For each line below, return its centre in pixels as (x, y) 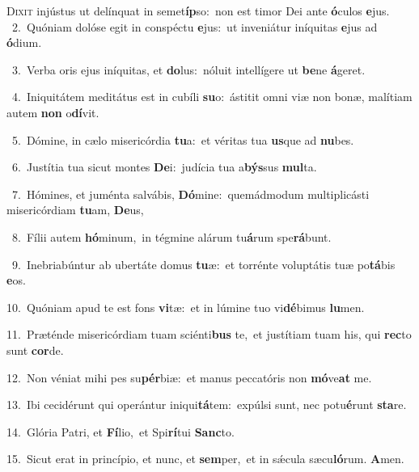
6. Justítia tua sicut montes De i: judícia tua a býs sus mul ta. (164, 167)
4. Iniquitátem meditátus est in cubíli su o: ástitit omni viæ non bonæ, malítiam (212, 97)
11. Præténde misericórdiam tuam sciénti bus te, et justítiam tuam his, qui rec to (209, 334)
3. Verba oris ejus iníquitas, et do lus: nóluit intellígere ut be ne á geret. (188, 69)
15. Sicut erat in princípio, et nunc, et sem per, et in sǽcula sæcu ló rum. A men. (205, 459)
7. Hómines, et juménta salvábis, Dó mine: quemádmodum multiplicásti (190, 194)
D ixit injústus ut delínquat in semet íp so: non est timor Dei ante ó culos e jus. (198, 11)
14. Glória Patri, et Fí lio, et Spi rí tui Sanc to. (121, 431)
